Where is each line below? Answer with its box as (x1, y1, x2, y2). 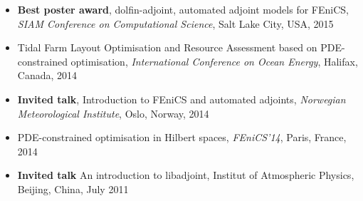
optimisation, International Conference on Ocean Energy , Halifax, (70, 53, 358, 68)
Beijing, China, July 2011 (17, 181, 129, 196)
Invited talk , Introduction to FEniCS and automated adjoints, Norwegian (17, 91, 346, 106)
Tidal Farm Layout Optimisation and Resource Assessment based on (17, 40, 317, 55)
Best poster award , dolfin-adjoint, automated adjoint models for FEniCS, (17, 2, 349, 16)
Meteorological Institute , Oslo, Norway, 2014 (17, 105, 209, 120)
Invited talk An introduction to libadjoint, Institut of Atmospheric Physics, (17, 167, 354, 182)
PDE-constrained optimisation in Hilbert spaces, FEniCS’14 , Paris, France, (17, 130, 347, 145)
